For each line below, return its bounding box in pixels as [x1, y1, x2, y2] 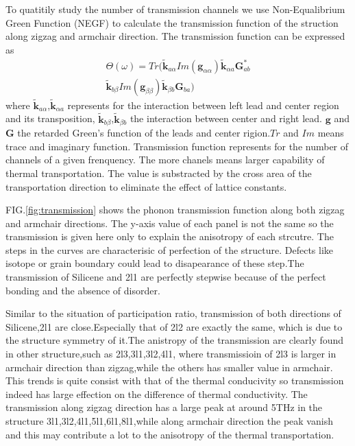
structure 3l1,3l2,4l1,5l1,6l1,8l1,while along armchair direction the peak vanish [5, 414, 333, 428]
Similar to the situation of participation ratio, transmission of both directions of [5, 306, 341, 320]
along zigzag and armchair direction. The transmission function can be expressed [5, 29, 345, 43]
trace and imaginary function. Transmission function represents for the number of [5, 139, 349, 153]
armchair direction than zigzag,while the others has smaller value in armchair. [5, 360, 333, 374]
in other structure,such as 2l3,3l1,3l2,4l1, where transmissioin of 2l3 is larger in [5, 347, 336, 361]
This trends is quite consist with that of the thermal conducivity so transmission [5, 373, 344, 388]
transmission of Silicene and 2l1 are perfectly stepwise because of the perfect [5, 270, 326, 284]
